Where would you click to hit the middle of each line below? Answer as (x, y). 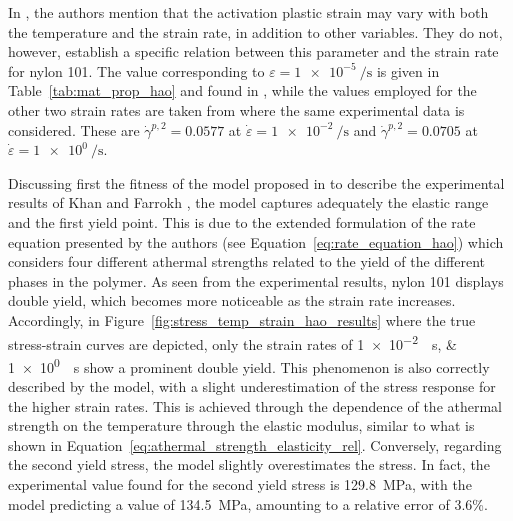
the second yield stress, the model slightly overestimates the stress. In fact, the (249, 464)
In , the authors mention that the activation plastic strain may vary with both (248, 12)
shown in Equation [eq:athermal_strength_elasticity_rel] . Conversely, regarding (255, 444)
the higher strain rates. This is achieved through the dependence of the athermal (255, 405)
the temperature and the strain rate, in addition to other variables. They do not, (255, 31)
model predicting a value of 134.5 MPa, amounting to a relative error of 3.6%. (248, 503)
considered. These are (74, 129)
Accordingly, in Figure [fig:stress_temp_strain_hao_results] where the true (242, 319)
